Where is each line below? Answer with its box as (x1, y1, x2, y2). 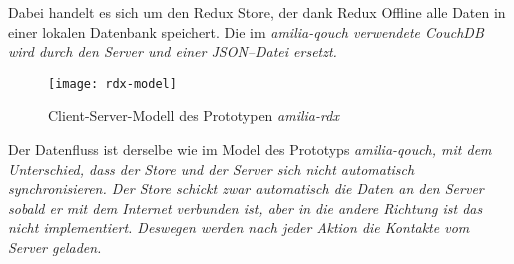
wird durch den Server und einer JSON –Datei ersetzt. (8, 41, 337, 62)
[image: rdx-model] (48, 76, 177, 91)
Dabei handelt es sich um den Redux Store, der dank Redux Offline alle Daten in (8, 2, 506, 22)
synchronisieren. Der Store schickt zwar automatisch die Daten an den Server (8, 178, 484, 199)
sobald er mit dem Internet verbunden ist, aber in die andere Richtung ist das (8, 197, 483, 218)
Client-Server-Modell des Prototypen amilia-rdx (48, 105, 339, 126)
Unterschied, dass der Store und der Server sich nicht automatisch (8, 158, 415, 179)
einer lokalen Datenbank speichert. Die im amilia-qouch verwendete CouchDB (8, 21, 484, 42)
